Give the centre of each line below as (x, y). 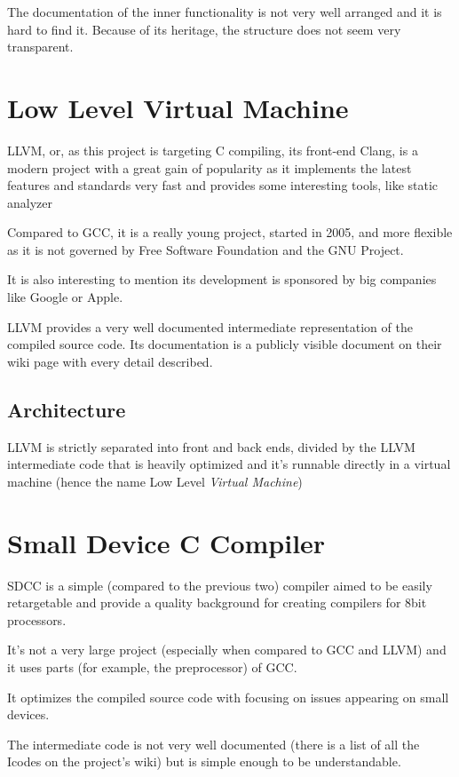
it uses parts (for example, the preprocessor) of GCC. (152, 666)
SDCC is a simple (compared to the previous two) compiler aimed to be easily (220, 585)
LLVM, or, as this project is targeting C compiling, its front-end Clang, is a (213, 150)
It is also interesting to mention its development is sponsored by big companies (222, 279)
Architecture (67, 409)
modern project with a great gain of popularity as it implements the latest (210, 167)
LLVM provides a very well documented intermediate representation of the (210, 326)
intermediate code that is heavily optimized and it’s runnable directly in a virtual (229, 464)
